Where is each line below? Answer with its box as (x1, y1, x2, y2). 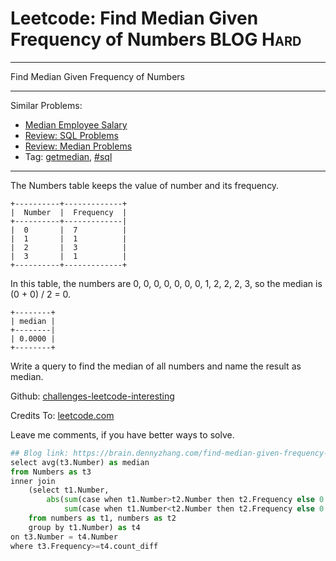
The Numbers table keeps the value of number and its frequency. (10, 179, 280, 191)
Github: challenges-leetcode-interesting (10, 390, 175, 402)
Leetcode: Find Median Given (10, 7, 259, 30)
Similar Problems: (10, 99, 83, 111)
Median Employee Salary (24, 118, 128, 131)
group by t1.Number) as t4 (28, 522, 141, 532)
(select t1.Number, (28, 485, 110, 496)
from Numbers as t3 (10, 467, 92, 477)
